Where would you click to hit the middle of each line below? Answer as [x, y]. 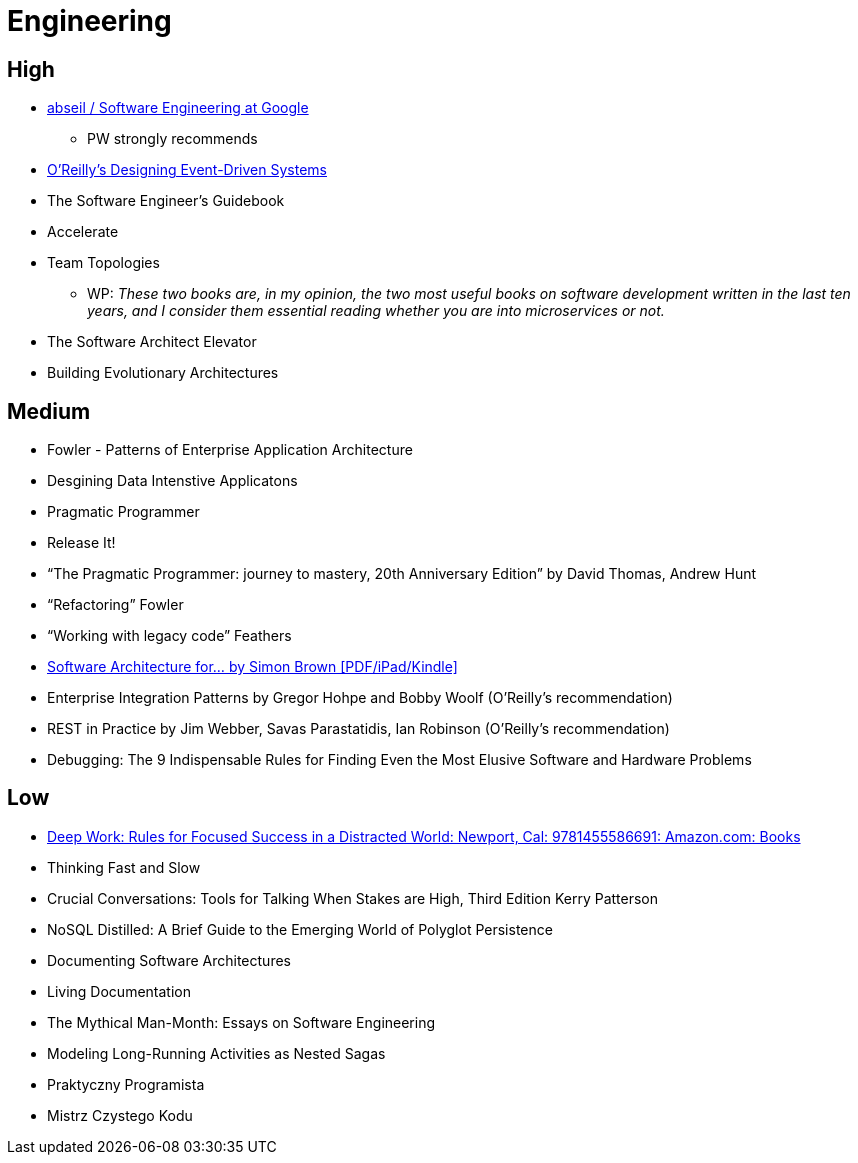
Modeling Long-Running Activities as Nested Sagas [216, 1053]
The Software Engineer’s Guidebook [166, 201]
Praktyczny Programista [126, 1084]
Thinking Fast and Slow [124, 867]
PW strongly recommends [172, 139]
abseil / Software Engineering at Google [178, 108]
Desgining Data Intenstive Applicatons [172, 481]
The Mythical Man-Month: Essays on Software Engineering [241, 1022]
